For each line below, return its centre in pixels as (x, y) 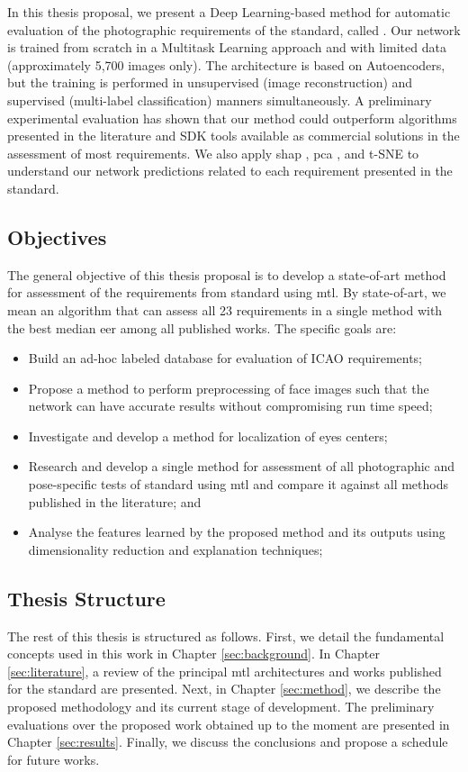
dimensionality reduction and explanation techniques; (175, 549)
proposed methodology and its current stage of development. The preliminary (221, 707)
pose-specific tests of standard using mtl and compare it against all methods (238, 484)
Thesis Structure (86, 598)
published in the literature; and (115, 501)
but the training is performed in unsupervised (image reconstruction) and (210, 82)
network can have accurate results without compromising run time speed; (230, 406)
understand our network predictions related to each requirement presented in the (230, 171)
